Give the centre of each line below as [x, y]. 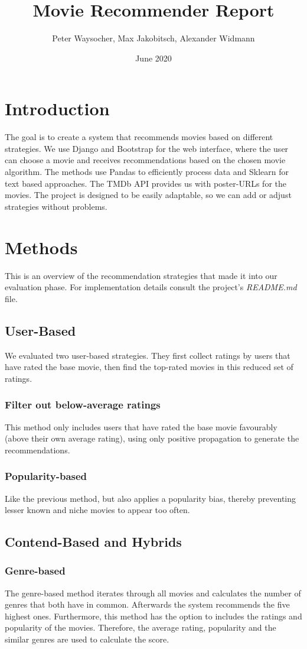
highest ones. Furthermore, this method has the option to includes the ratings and [153, 616]
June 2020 [153, 58]
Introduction [57, 108]
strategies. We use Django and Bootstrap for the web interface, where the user [147, 148]
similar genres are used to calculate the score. [87, 639]
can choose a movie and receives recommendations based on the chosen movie [145, 160]
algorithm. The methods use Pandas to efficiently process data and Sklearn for [147, 172]
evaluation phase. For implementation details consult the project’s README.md [151, 287]
